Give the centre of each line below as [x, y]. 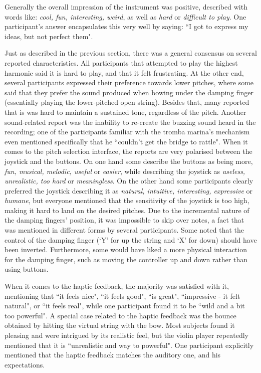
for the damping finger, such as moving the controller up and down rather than [126, 259]
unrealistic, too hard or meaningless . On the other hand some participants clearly [129, 181]
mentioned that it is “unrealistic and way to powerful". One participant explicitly [129, 345]
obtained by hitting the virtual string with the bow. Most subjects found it [120, 325]
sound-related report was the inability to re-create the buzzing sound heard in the [130, 122]
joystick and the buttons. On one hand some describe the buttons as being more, [129, 161]
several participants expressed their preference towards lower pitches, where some [129, 82]
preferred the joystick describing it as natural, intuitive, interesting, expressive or [129, 190]
